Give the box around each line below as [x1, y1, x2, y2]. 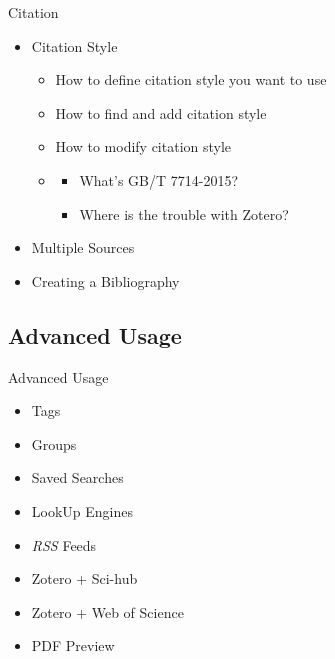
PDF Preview [31, 635, 115, 656]
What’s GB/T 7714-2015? [79, 169, 239, 190]
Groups [31, 433, 77, 454]
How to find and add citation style [55, 102, 267, 123]
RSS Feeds [31, 534, 97, 555]
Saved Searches [31, 467, 124, 488]
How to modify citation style [55, 136, 232, 157]
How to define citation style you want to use [55, 69, 327, 90]
